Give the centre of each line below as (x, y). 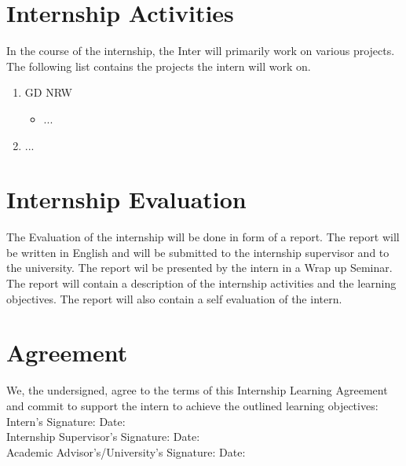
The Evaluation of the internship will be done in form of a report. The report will (203, 237)
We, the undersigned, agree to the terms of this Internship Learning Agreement (197, 390)
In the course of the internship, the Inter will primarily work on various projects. (201, 51)
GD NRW (48, 92)
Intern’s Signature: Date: (66, 421)
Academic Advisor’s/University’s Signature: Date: (126, 451)
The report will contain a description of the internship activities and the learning (201, 283)
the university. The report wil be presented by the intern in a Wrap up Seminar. (199, 268)
